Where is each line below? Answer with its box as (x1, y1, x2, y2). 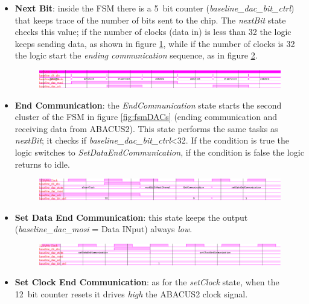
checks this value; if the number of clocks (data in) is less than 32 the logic (14, 25, 291, 38)
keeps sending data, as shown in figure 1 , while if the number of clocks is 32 (14, 37, 295, 49)
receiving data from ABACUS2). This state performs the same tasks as (14, 122, 278, 135)
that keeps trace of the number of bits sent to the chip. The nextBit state (14, 13, 286, 26)
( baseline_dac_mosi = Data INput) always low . (14, 223, 193, 235)
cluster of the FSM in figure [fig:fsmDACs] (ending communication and (14, 110, 278, 123)
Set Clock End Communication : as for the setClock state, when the (14, 276, 279, 288)
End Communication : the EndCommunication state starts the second (14, 98, 282, 111)
